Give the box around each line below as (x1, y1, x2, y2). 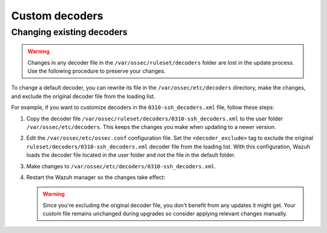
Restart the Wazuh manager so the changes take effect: (26, 173, 166, 181)
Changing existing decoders (11, 27, 128, 38)
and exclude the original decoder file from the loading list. (11, 93, 156, 100)
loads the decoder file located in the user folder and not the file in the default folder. (26, 151, 236, 159)
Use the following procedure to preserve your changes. (27, 67, 166, 74)
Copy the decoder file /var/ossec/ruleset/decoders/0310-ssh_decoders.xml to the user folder (26, 115, 283, 122)
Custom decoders (11, 9, 104, 22)
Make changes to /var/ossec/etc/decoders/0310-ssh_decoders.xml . (26, 162, 216, 169)
